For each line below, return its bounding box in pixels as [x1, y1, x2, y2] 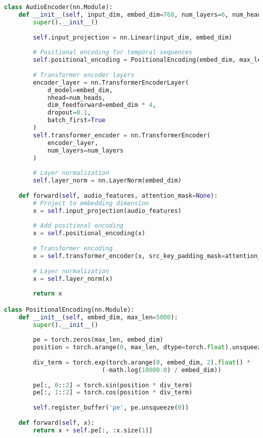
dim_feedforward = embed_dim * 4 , [47, 101, 156, 109]
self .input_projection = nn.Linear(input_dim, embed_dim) [33, 33, 233, 41]
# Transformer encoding [33, 245, 113, 252]
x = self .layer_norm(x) [33, 275, 113, 282]
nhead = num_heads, [47, 94, 106, 101]
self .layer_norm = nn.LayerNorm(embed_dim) [33, 177, 182, 185]
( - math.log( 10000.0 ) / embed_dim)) [102, 366, 222, 374]
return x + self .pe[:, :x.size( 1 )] [33, 426, 153, 434]
